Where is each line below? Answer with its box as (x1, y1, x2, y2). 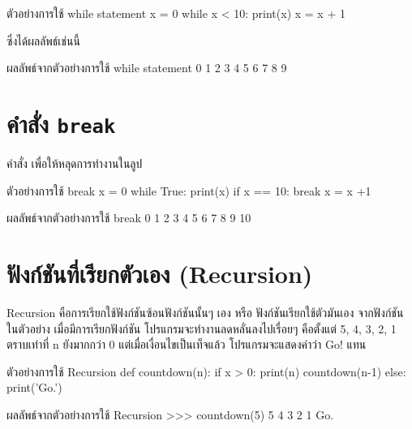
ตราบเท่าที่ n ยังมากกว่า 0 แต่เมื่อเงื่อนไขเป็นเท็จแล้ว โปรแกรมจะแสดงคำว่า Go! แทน (6, 336, 367, 353)
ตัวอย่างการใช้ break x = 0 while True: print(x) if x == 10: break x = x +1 (6, 182, 371, 199)
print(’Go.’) (6, 379, 62, 396)
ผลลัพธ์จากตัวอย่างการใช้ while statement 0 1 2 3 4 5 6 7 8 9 (6, 59, 287, 76)
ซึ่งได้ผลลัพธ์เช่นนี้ (6, 32, 80, 49)
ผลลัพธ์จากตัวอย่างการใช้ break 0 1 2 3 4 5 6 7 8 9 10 (6, 209, 251, 226)
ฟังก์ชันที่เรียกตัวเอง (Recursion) (6, 257, 313, 290)
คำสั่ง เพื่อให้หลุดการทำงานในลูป (6, 155, 143, 172)
